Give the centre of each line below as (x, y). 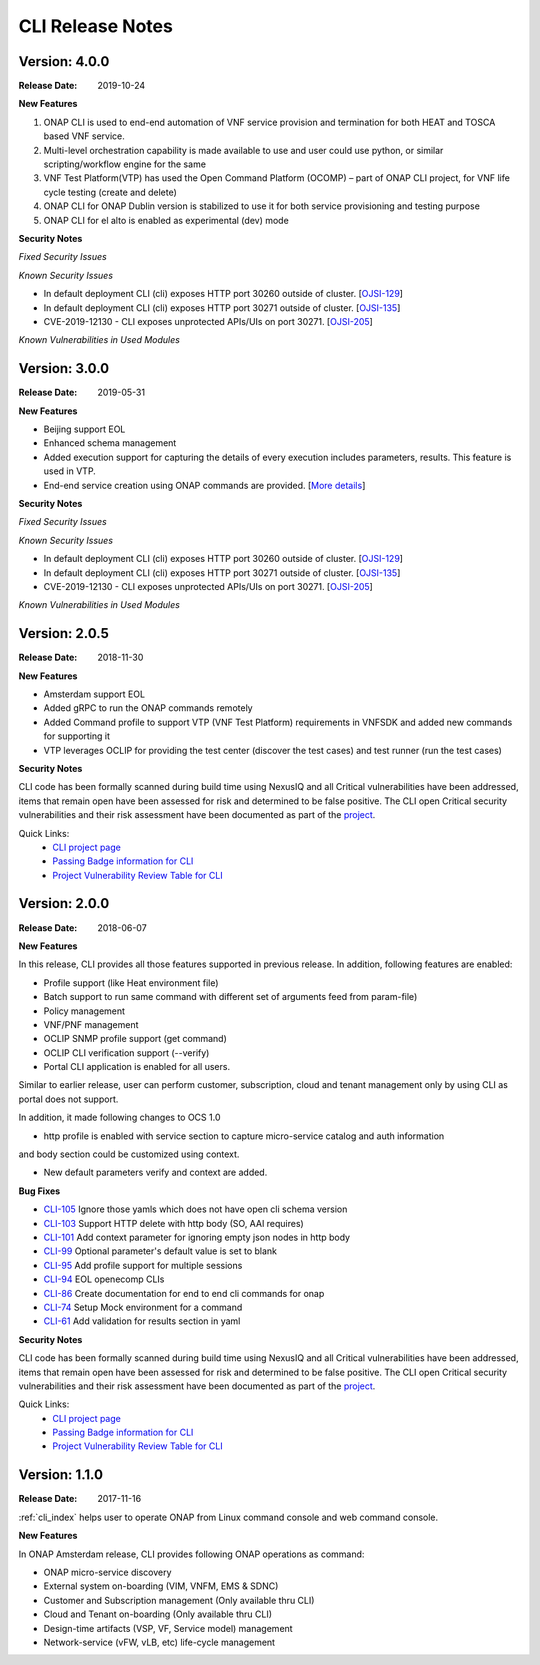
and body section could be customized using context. (129, 1154)
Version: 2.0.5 (63, 633)
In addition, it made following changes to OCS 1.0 (119, 1117)
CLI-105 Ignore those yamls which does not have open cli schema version (195, 1209)
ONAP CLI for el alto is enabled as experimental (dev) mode (166, 220)
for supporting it (76, 736)
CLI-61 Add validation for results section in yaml (142, 1321)
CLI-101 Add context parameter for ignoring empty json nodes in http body (196, 1237)
